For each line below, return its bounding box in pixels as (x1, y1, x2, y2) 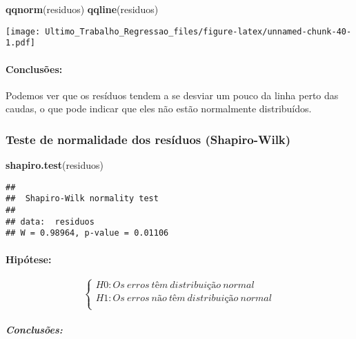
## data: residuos (6, 216, 95, 227)
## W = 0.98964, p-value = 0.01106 (6, 228, 169, 238)
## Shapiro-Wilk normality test (6, 194, 159, 204)
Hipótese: (6, 251, 52, 266)
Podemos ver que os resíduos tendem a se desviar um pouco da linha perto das (6, 88, 339, 102)
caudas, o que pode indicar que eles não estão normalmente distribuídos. (6, 101, 312, 116)
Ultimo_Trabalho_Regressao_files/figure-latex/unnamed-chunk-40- (45, 26, 352, 37)
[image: (6, 26, 41, 37)
